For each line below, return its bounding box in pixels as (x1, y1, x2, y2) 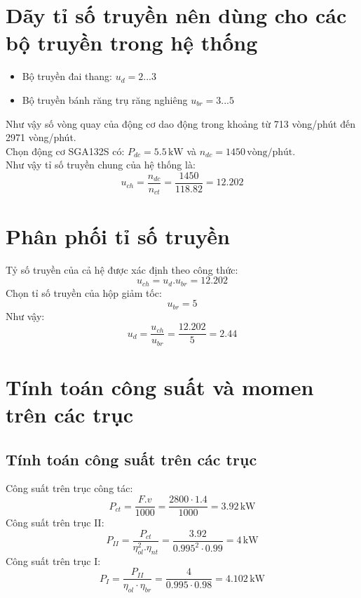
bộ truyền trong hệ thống (6, 28, 258, 57)
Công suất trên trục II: (6, 515, 104, 530)
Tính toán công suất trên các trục (6, 448, 257, 470)
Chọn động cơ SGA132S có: (6, 143, 125, 158)
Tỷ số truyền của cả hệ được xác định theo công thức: (6, 262, 238, 277)
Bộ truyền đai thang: (22, 69, 112, 84)
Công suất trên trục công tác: (6, 481, 133, 496)
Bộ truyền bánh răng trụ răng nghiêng (22, 92, 188, 107)
